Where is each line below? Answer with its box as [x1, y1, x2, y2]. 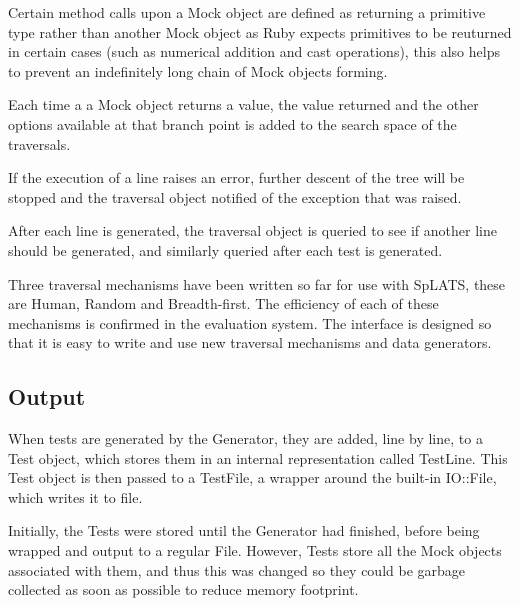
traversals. [8, 133, 71, 154]
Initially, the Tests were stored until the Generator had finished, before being [8, 520, 480, 541]
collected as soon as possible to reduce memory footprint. [8, 579, 359, 600]
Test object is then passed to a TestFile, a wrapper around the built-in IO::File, [8, 467, 497, 488]
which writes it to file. [8, 486, 143, 507]
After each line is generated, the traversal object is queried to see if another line [8, 220, 497, 241]
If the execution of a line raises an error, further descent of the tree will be [8, 167, 465, 188]
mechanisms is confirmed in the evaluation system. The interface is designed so [8, 312, 492, 333]
